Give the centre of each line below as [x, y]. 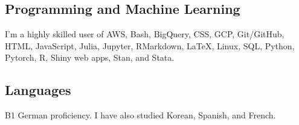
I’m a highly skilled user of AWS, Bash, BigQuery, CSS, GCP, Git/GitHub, [145, 34]
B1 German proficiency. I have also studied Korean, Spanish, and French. [140, 115]
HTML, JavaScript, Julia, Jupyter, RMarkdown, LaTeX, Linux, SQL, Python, [150, 45]
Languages [38, 90]
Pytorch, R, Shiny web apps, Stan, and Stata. [90, 57]
